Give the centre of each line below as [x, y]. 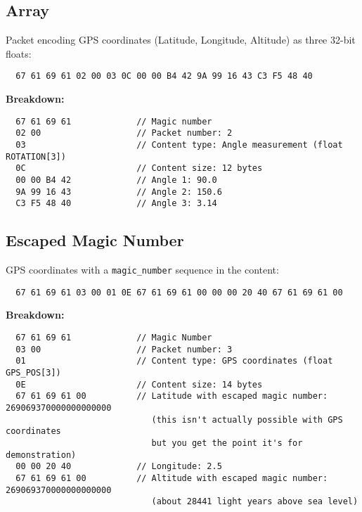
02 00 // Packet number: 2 [124, 133]
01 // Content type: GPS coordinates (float [174, 361]
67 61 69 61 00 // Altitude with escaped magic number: [172, 478]
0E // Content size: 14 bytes [139, 384]
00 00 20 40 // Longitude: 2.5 [119, 467]
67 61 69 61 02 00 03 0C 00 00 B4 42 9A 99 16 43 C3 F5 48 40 [164, 76]
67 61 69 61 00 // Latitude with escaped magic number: [172, 396]
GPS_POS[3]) [33, 372]
